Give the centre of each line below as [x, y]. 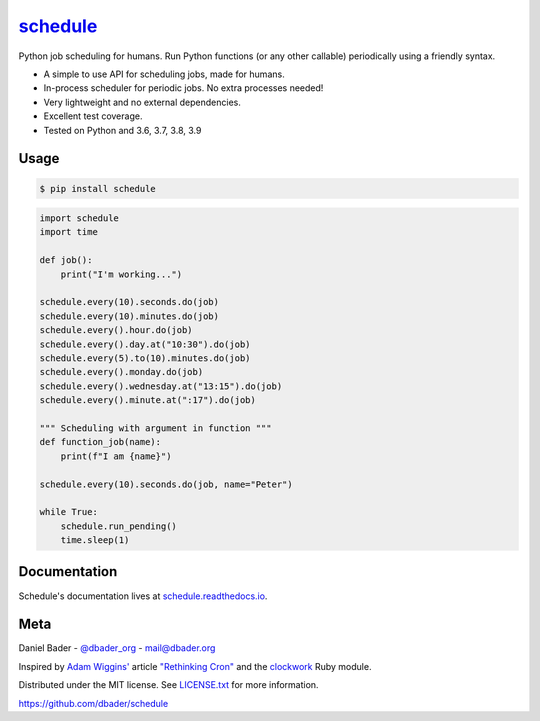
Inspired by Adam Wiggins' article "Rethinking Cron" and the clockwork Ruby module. [195, 666]
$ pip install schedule [98, 188]
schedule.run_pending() [118, 526]
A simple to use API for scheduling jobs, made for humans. [164, 74]
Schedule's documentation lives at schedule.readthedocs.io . [143, 596]
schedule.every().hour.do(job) [116, 330]
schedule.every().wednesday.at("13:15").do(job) [161, 386]
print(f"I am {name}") [116, 456]
